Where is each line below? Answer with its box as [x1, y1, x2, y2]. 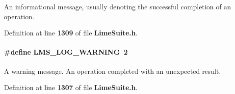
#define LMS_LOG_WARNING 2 [4, 47, 128, 57]
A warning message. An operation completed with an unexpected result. [4, 65, 221, 76]
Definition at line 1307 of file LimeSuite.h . [4, 82, 138, 93]
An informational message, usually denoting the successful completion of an [4, 1, 231, 11]
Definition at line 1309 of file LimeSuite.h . [4, 28, 138, 38]
